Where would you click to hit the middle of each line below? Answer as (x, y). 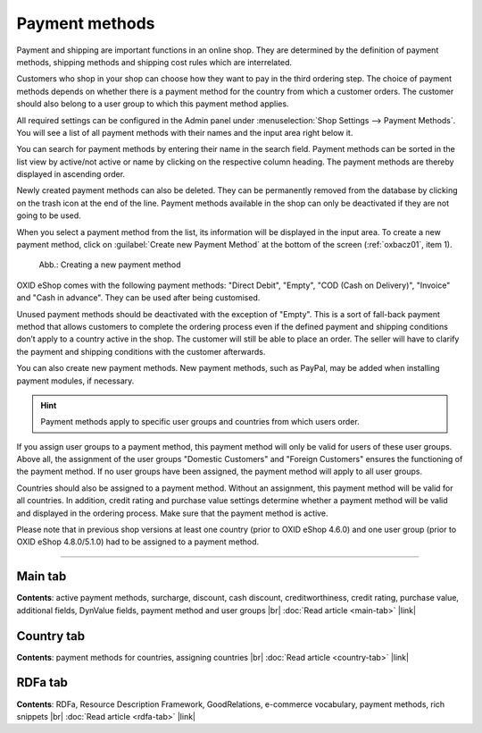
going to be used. (49, 215)
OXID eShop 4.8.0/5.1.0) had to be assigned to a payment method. (138, 542)
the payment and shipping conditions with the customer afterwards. (141, 351)
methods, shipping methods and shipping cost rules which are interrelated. (154, 62)
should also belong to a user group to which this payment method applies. (153, 104)
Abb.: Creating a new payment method (110, 265)
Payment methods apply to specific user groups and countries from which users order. (200, 422)
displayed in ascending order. (71, 174)
